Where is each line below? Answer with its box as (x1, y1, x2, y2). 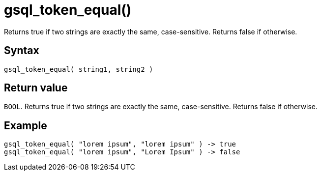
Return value (4, 82, 68, 94)
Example (4, 119, 47, 132)
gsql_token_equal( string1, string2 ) (4, 65, 153, 73)
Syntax (4, 44, 39, 57)
